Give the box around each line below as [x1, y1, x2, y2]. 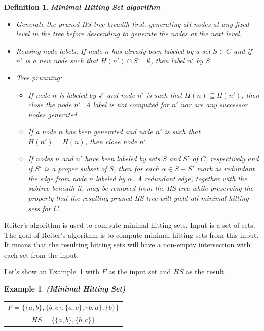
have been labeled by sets [85, 153, 160, 163]
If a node [28, 126, 56, 137]
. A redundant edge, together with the [132, 173, 247, 183]
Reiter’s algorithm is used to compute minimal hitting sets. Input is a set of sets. [4, 220, 255, 230]
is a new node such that [25, 55, 98, 66]
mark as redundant [197, 163, 255, 174]
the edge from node [28, 173, 87, 183]
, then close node [85, 136, 137, 146]
